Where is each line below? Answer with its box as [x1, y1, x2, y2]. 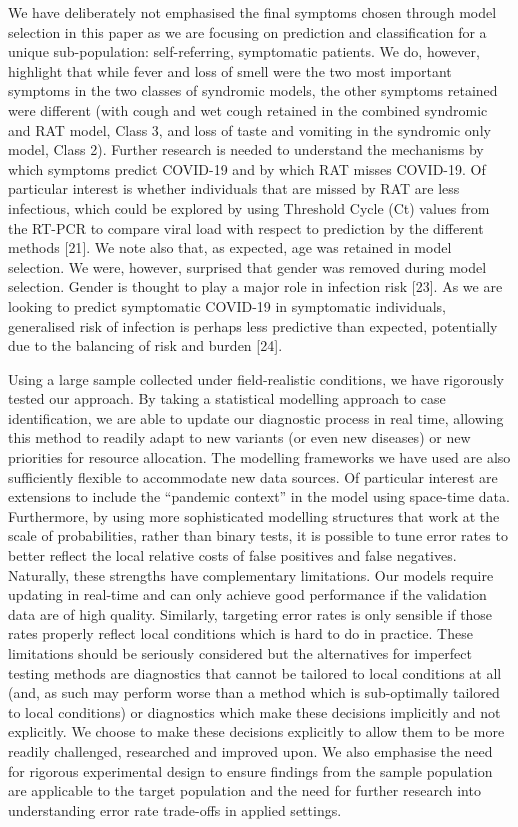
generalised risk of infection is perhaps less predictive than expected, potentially [8, 315, 498, 336]
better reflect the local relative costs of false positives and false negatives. [8, 545, 457, 566]
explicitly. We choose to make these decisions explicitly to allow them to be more [8, 721, 505, 742]
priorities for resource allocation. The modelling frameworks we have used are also [8, 447, 511, 468]
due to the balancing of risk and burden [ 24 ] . [8, 335, 283, 356]
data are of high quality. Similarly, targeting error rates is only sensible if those [8, 603, 493, 624]
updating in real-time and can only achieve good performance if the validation [8, 584, 487, 605]
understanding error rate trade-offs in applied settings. [8, 799, 342, 820]
